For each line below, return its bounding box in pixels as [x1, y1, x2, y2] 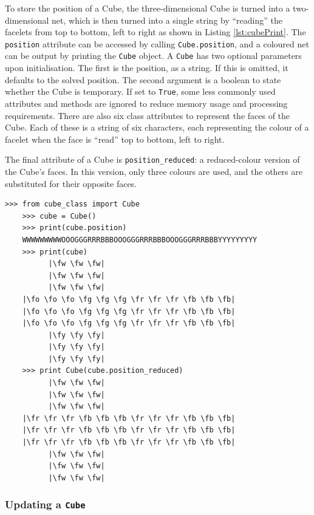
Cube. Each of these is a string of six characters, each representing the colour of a [5, 121, 309, 134]
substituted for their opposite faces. [5, 177, 137, 189]
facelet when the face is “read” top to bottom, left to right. [5, 132, 225, 145]
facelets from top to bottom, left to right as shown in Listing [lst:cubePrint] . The [5, 26, 306, 38]
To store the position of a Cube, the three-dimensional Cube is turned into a [5, 2, 290, 14]
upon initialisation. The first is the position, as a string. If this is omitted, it [5, 61, 288, 74]
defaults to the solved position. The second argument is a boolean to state [5, 73, 281, 86]
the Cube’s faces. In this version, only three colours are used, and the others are [5, 165, 302, 177]
